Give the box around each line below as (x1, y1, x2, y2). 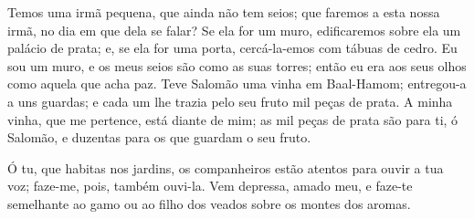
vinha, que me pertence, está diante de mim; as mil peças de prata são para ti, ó (7, 109, 458, 129)
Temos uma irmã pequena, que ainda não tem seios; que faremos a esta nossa (7, 3, 440, 21)
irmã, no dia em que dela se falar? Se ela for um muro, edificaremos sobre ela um (7, 20, 461, 39)
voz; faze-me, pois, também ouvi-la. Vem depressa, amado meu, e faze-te (7, 176, 413, 195)
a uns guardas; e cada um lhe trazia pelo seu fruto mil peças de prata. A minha (7, 91, 453, 110)
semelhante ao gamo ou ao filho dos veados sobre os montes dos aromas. (7, 193, 411, 213)
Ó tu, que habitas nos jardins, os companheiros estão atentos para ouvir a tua (7, 158, 444, 177)
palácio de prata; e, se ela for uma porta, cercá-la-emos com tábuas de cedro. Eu (7, 38, 458, 57)
